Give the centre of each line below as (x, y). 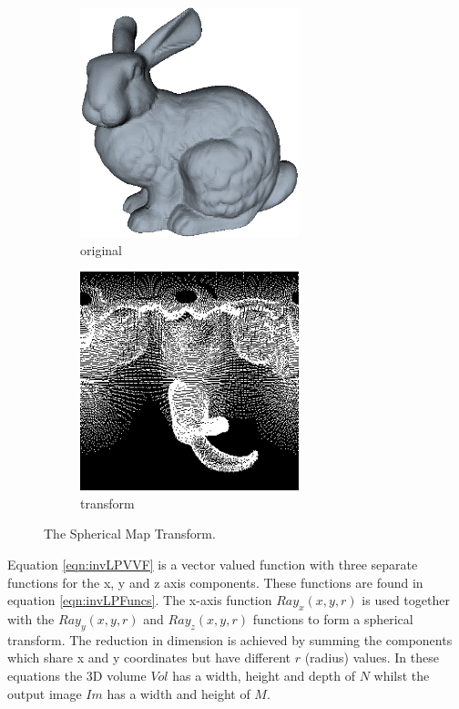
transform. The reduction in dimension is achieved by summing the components (230, 639)
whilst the (402, 675)
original (101, 249)
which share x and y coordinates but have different (149, 658)
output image (45, 693)
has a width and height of (178, 693)
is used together (406, 600)
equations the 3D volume (77, 675)
